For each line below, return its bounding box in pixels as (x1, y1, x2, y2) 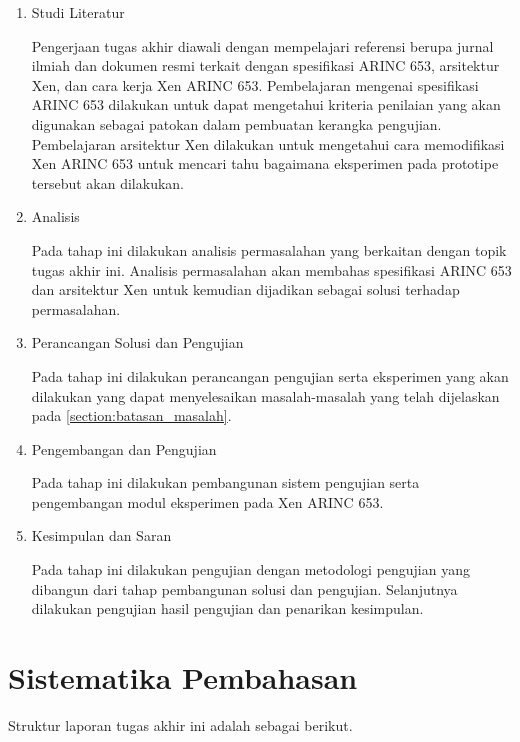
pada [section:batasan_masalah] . (31, 405, 232, 426)
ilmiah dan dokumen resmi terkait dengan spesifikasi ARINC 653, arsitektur (31, 55, 500, 76)
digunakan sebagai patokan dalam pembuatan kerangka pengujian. (31, 113, 442, 134)
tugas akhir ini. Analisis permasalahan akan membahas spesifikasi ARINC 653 (31, 259, 512, 280)
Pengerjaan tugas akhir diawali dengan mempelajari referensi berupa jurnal (31, 35, 494, 56)
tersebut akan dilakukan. (31, 172, 185, 193)
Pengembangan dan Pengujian (31, 438, 217, 459)
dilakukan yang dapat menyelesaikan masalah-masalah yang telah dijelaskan (31, 385, 500, 406)
